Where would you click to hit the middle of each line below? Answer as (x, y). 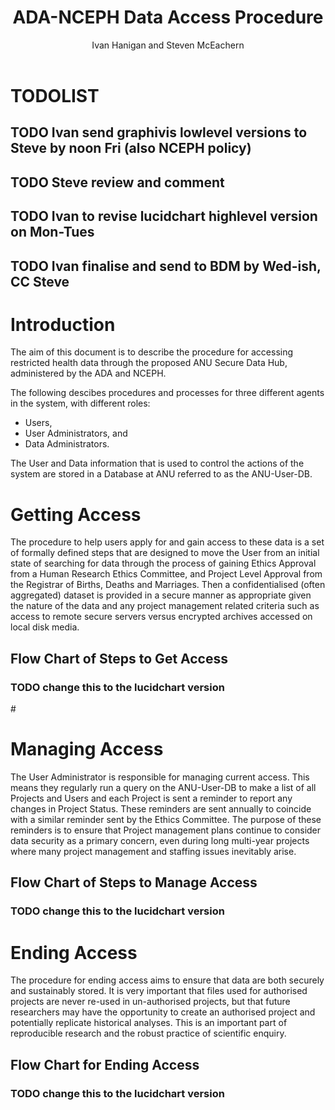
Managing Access (87, 749)
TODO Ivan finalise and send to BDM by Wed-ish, (166, 266)
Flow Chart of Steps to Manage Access (134, 882)
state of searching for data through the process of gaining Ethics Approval (163, 563)
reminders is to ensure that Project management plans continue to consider (166, 830)
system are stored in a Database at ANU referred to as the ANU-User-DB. (161, 474)
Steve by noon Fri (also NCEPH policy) (131, 148)
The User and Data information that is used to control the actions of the (157, 463)
